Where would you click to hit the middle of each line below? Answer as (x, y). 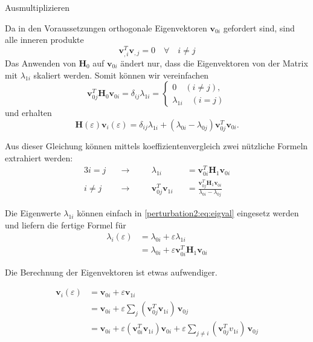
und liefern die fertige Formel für (66, 224)
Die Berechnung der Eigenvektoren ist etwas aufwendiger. (111, 272)
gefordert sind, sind (259, 27)
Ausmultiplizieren (37, 7)
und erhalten (28, 113)
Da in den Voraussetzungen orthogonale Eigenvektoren (106, 27)
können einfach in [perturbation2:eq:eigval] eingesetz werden (188, 213)
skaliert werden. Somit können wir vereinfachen (121, 75)
